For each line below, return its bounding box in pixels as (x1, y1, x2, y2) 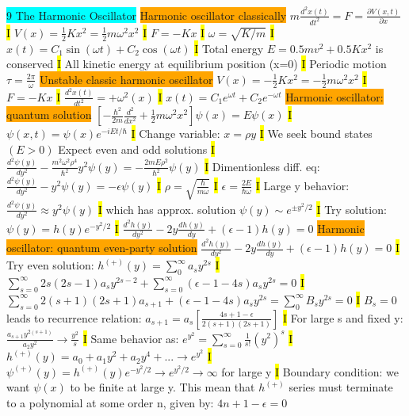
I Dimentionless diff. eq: (204, 158, 320, 174)
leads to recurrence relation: (6, 309, 142, 326)
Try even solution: (6, 257, 94, 273)
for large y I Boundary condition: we (221, 363, 399, 380)
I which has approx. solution (97, 200, 236, 217)
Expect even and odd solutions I (58, 141, 216, 158)
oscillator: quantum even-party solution (6, 239, 197, 256)
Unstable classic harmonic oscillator (39, 71, 213, 87)
